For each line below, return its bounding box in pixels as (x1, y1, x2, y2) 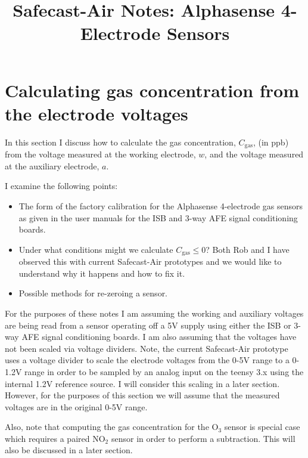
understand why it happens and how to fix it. (18, 267, 185, 279)
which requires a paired (5, 432, 90, 444)
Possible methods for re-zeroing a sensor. (18, 287, 168, 299)
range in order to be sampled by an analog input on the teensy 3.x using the (24, 365, 304, 377)
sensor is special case (224, 420, 300, 433)
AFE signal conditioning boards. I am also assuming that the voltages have (21, 330, 297, 343)
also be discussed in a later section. (5, 444, 133, 456)
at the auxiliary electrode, (5, 159, 99, 172)
